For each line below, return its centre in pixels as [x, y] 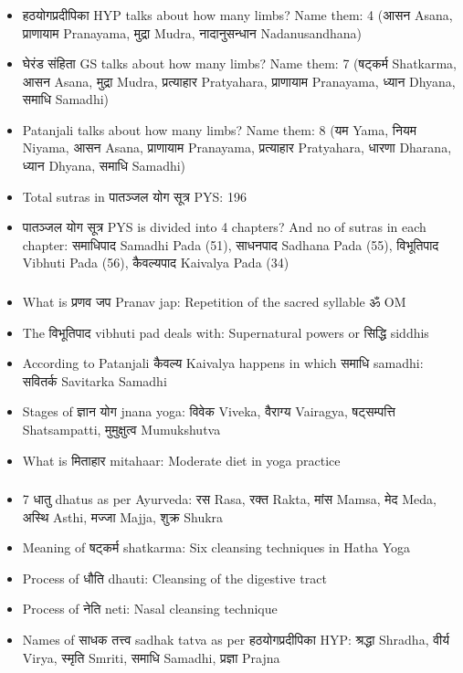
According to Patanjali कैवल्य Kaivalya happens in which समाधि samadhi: [223, 363]
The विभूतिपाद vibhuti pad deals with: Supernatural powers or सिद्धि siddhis [226, 332]
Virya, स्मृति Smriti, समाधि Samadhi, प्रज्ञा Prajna [151, 657]
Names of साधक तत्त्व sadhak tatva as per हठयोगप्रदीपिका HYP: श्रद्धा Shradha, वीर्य [236, 640]
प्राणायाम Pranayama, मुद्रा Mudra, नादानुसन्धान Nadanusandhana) [192, 32]
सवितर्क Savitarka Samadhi [95, 380]
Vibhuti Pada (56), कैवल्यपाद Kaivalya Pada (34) [156, 263]
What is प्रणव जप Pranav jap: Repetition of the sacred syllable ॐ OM [214, 301]
